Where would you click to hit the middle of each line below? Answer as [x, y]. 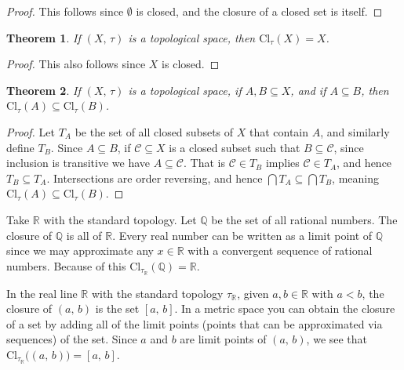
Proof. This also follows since [76, 64]
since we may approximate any [80, 250]
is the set [117, 308]
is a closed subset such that [235, 147]
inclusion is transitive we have [78, 163]
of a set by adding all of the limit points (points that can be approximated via [195, 323]
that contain [279, 131]
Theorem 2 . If [44, 90]
